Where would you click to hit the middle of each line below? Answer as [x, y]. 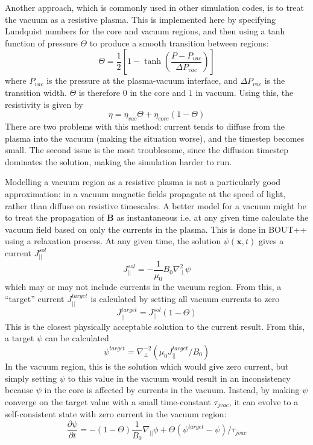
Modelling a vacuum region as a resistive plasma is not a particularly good [143, 182]
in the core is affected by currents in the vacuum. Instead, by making [172, 390]
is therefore [100, 92]
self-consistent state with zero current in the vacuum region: [116, 414]
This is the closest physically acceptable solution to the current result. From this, [155, 326]
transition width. [36, 92]
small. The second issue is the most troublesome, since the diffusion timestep [147, 150]
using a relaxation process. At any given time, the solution [113, 241]
